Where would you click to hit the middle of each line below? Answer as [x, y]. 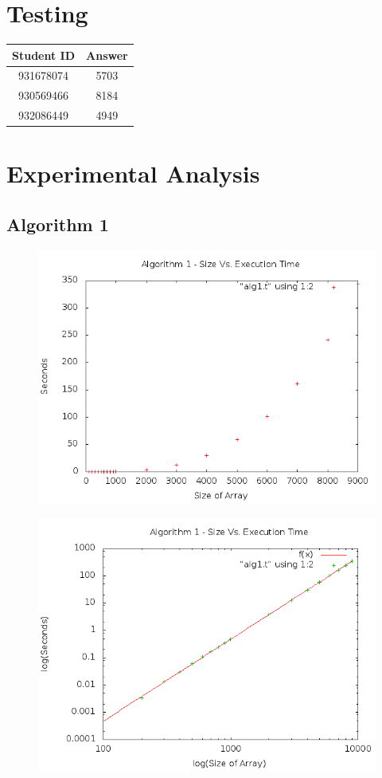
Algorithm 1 [58, 224]
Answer [107, 55]
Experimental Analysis [133, 173]
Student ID [44, 55]
